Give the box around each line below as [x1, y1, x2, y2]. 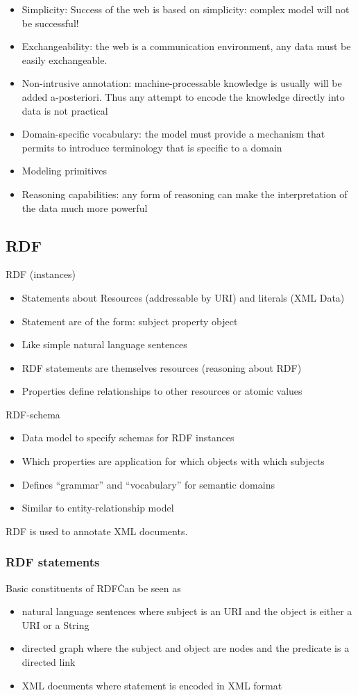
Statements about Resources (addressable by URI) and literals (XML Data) [22, 290, 345, 304]
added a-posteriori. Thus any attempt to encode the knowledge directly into [22, 89, 345, 104]
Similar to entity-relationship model [22, 500, 174, 515]
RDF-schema [6, 407, 60, 421]
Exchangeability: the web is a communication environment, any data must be [22, 39, 351, 54]
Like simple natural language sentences [22, 337, 187, 352]
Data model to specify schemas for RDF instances [22, 430, 235, 445]
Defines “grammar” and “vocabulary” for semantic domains [22, 477, 275, 491]
